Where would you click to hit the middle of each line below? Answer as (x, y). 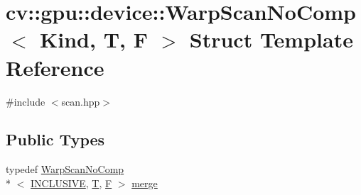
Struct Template (271, 39)
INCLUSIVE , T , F (71, 183)
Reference (55, 67)
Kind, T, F (94, 39)
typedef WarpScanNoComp (65, 169)
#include (26, 101)
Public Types (55, 139)
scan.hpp (81, 101)
